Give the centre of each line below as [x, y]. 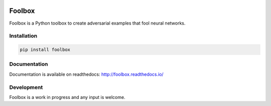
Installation [23, 36]
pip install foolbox [45, 50]
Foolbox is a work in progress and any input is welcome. [67, 97]
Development [26, 87]
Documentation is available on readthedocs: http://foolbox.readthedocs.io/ [86, 74]
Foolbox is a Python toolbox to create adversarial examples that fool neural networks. [97, 23]
